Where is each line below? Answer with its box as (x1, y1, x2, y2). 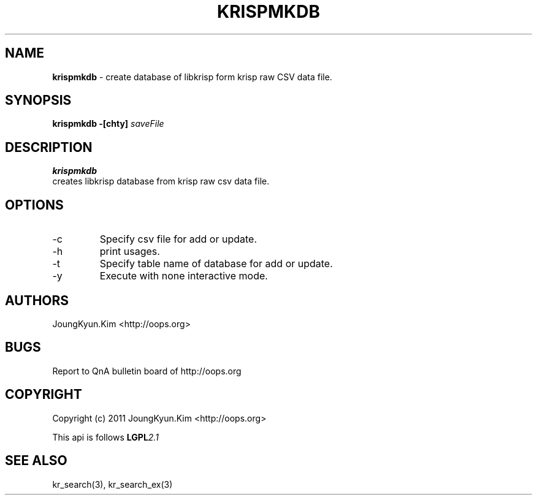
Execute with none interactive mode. (99, 270, 268, 282)
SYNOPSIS (5, 93, 72, 108)
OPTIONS (5, 197, 64, 213)
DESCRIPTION (5, 139, 93, 155)
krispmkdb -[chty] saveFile (52, 118, 164, 129)
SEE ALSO (5, 453, 67, 469)
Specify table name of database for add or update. (99, 257, 333, 270)
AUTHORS (5, 292, 69, 308)
